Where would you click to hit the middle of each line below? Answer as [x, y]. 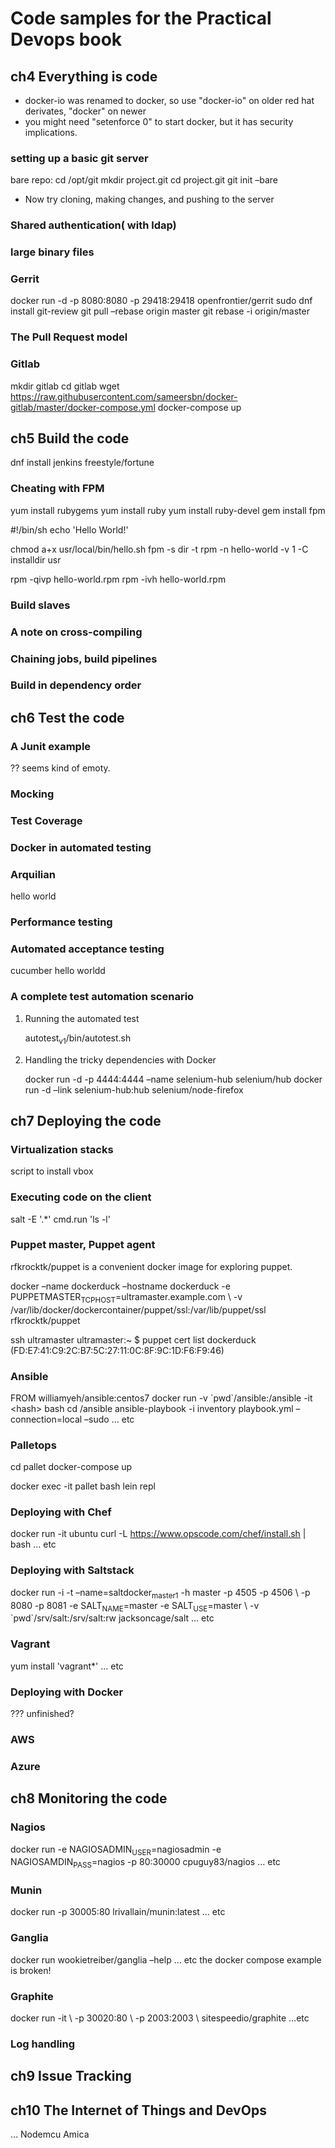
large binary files [52, 252]
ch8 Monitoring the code [89, 1798]
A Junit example [51, 746]
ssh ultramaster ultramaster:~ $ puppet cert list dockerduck [133, 1339]
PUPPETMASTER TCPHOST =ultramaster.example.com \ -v [126, 1297]
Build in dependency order [76, 685]
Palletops [33, 1445]
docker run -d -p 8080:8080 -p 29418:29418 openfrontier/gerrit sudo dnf [161, 301]
